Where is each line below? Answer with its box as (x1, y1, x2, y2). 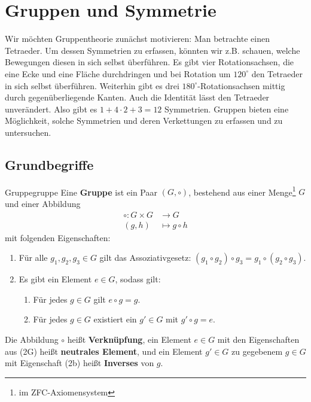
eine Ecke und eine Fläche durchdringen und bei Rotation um (5, 67, 231, 80)
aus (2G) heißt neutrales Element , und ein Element (5, 345, 203, 357)
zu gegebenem (231, 345, 283, 357)
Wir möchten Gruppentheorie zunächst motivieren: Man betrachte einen (5, 32, 270, 45)
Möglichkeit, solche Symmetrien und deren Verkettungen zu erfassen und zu (5, 114, 283, 127)
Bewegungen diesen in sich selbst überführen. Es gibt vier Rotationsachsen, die (5, 56, 294, 68)
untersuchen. (5, 126, 51, 138)
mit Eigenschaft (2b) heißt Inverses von (5, 357, 154, 369)
